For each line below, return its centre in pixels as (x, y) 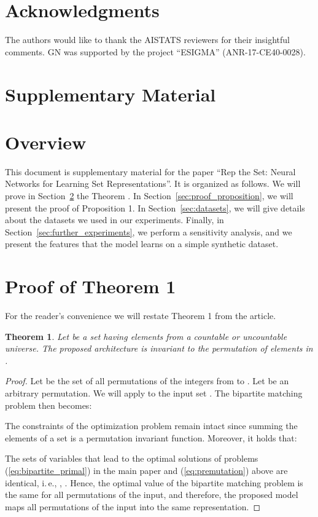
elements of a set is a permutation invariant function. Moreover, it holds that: (151, 437)
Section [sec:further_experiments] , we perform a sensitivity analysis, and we (149, 231)
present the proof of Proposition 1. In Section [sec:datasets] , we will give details (155, 207)
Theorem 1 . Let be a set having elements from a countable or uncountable (146, 336)
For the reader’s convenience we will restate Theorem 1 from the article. (141, 316)
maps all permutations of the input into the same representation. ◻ (133, 506)
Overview (46, 142)
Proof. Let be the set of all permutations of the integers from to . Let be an (147, 381)
